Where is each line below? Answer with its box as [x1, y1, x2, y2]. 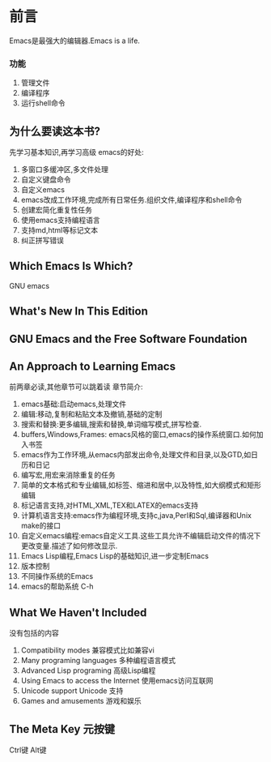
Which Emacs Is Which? [9, 259, 133, 273]
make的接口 [20, 520, 61, 531]
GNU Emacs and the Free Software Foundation [9, 332, 248, 345]
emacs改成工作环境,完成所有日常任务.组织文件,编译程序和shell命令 [20, 195, 243, 205]
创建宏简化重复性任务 [20, 205, 92, 215]
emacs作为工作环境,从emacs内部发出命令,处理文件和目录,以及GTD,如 [20, 450, 252, 460]
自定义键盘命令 [20, 175, 71, 185]
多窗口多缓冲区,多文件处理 [20, 165, 108, 174]
